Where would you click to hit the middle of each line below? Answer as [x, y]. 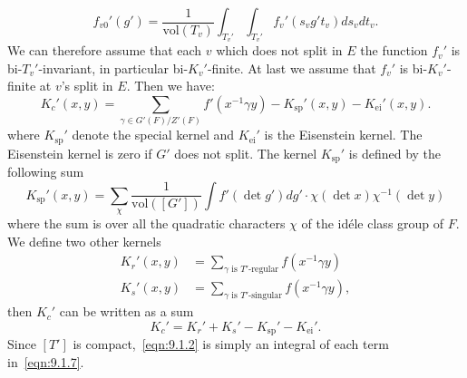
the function [394, 50]
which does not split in [279, 50]
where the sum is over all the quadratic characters [146, 223]
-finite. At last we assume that [292, 68]
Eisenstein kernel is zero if [80, 153]
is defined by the [395, 153]
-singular [265, 296]
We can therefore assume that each [105, 50]
